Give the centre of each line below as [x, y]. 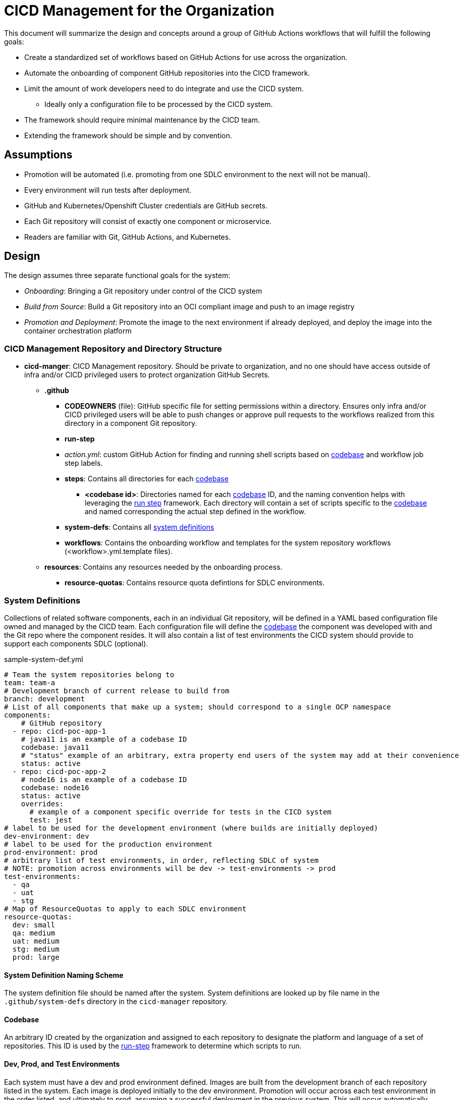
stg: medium [36, 949]
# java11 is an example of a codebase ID [104, 739]
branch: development [45, 699]
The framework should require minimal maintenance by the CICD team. [142, 120]
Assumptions [38, 155]
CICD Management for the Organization [139, 11]
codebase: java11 [55, 747]
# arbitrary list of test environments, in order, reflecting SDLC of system [161, 860]
